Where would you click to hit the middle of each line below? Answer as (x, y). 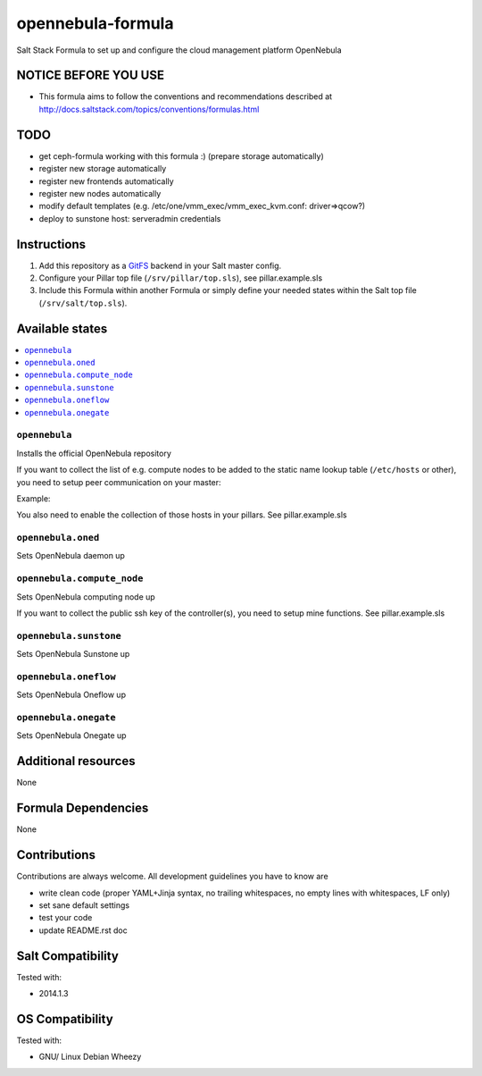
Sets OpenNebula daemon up (71, 556)
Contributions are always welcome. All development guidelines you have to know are (173, 877)
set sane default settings (84, 905)
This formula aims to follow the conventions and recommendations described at (186, 97)
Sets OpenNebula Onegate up (71, 736)
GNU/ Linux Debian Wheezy (90, 1057)
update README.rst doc (83, 930)
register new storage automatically (103, 169)
